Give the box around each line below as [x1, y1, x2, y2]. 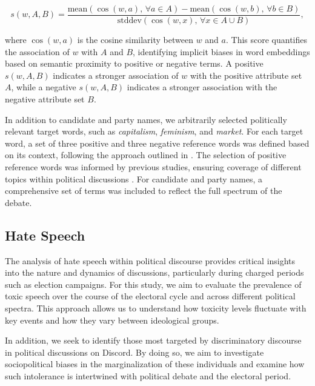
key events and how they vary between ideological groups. [5, 313, 219, 326]
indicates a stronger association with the [127, 81, 277, 93]
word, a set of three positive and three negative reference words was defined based [5, 136, 310, 149]
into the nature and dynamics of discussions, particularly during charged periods [5, 266, 304, 279]
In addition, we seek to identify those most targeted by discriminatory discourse [5, 334, 302, 347]
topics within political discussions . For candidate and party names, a [5, 172, 263, 185]
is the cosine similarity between [77, 33, 193, 46]
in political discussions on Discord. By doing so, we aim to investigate [5, 345, 264, 358]
